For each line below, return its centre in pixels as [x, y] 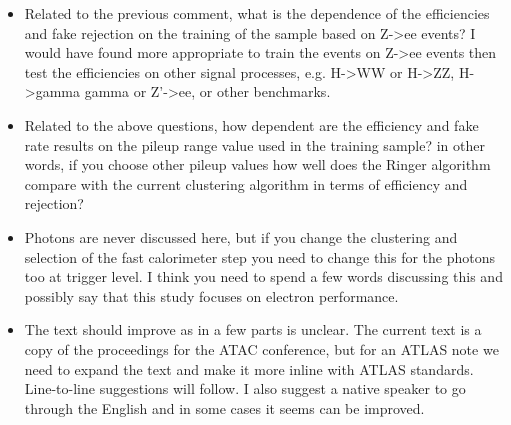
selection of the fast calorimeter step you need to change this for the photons [260, 256]
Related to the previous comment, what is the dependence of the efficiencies [257, 13]
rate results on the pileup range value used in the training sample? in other [254, 144]
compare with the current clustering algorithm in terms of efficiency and [246, 183]
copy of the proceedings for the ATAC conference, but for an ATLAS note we [261, 348]
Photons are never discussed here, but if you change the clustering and [241, 236]
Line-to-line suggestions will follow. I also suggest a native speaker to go [245, 388]
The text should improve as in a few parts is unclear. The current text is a [253, 329]
